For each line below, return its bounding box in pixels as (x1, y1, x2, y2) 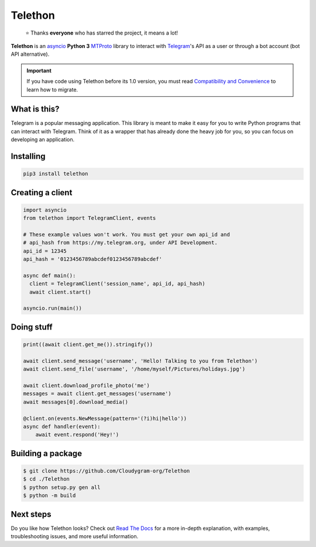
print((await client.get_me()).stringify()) (23, 341, 153, 348)
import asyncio (23, 206, 67, 213)
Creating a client (11, 188, 73, 198)
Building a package (11, 449, 82, 458)
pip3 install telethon (23, 171, 88, 177)
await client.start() (29, 288, 92, 295)
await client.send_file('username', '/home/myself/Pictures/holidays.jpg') (23, 366, 246, 372)
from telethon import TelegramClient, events (23, 215, 156, 222)
